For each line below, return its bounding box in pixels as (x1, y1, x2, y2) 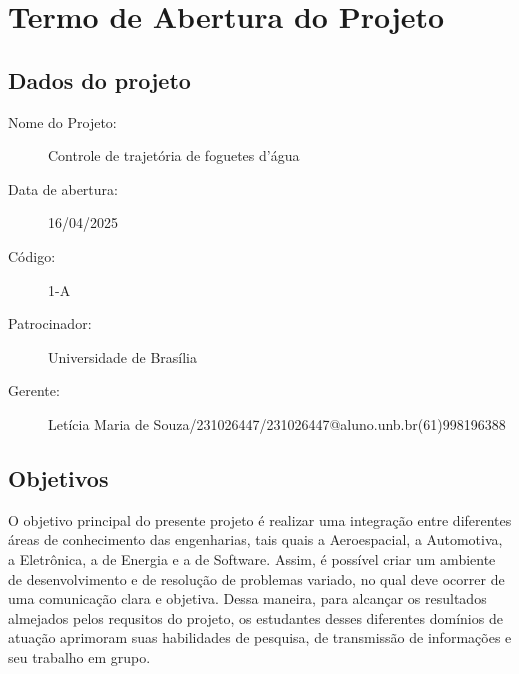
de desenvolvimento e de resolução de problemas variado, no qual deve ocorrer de (8, 568, 505, 589)
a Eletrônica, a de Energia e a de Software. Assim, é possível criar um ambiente (8, 548, 496, 569)
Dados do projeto (8, 64, 191, 95)
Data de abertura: (8, 178, 118, 199)
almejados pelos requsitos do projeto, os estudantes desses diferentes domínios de (8, 607, 503, 628)
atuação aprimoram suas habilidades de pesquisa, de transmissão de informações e (8, 627, 512, 648)
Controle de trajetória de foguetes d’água (48, 145, 300, 166)
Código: (8, 245, 56, 266)
